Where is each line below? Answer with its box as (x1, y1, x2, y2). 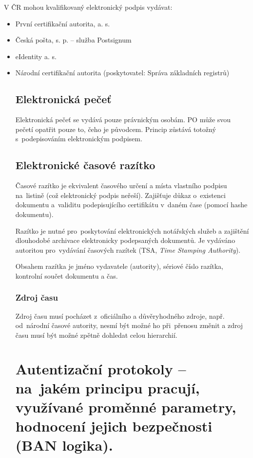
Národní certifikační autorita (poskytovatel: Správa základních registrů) (15, 67, 230, 78)
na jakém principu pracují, (15, 377, 200, 397)
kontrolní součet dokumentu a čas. (15, 270, 118, 281)
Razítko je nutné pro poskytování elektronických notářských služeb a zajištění (15, 225, 249, 236)
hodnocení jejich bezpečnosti (15, 416, 213, 436)
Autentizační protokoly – (15, 358, 186, 378)
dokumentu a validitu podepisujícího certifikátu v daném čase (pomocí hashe (15, 199, 248, 210)
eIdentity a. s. (15, 51, 57, 61)
